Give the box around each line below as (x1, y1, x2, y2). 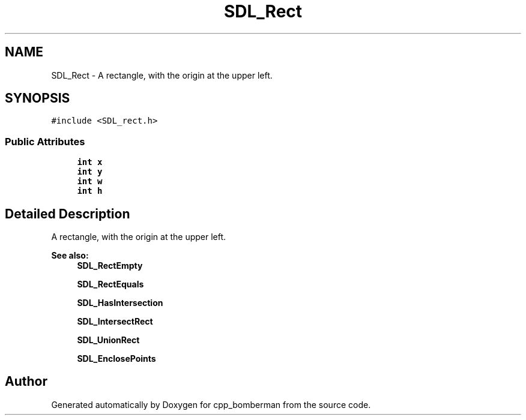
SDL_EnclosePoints (77, 353, 156, 364)
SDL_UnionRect (77, 335, 140, 346)
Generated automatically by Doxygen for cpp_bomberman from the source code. (51, 399, 371, 410)
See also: (51, 250, 89, 261)
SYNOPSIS (5, 91, 70, 106)
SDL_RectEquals (77, 279, 144, 290)
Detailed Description (5, 206, 130, 221)
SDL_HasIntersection (77, 298, 163, 308)
